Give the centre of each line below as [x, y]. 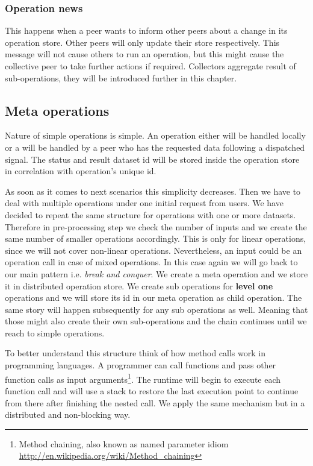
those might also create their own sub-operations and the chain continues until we [156, 321]
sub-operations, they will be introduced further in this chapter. [121, 77]
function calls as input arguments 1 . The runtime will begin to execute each [143, 378]
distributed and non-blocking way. [68, 414]
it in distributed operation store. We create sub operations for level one [139, 285]
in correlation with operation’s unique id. [81, 171]
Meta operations [57, 110]
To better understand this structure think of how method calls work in [135, 353]
